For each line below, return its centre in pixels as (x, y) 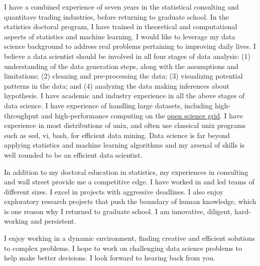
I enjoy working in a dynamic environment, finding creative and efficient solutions (130, 238)
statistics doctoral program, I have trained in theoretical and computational (121, 26)
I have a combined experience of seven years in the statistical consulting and (121, 7)
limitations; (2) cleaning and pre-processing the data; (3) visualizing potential (123, 76)
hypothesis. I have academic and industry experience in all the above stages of (124, 95)
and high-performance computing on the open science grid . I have (142, 115)
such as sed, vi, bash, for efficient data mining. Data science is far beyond (117, 135)
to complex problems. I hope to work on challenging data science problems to (123, 248)
